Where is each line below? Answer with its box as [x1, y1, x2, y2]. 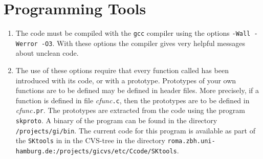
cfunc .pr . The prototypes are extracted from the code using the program [15, 105, 245, 116]
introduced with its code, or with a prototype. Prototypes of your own [15, 75, 236, 85]
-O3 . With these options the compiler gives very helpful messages [41, 37, 245, 48]
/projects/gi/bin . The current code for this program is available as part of [15, 125, 255, 135]
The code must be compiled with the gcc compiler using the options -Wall [15, 28, 251, 38]
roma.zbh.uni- [167, 138, 215, 145]
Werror [15, 40, 38, 48]
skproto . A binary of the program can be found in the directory [15, 115, 217, 126]
